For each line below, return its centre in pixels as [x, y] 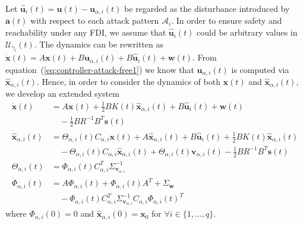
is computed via [260, 69]
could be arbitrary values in [247, 32]
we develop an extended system [62, 94]
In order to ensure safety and [229, 20]
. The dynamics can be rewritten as [99, 44]
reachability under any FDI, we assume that [86, 32]
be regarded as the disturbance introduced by [207, 8]
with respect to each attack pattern [95, 20]
